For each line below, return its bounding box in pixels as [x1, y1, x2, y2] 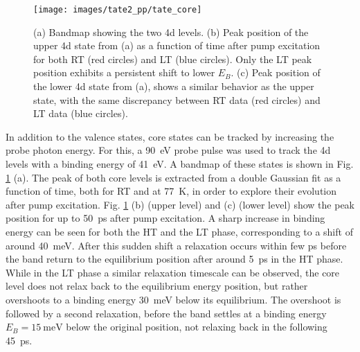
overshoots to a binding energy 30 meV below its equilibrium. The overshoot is [6, 292, 341, 306]
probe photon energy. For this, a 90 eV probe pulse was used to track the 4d [6, 143, 331, 157]
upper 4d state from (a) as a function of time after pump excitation [33, 38, 321, 53]
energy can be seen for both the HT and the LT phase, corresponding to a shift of [6, 224, 353, 238]
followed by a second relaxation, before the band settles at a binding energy [6, 306, 327, 320]
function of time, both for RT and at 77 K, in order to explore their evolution [6, 184, 337, 198]
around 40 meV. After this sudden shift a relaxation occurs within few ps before [6, 238, 347, 252]
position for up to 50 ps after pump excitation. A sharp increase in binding [6, 211, 325, 225]
